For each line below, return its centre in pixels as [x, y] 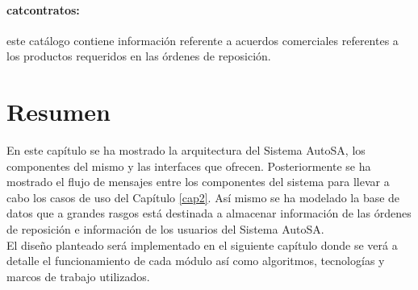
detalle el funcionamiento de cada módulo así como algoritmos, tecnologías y [196, 261]
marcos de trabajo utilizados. [78, 276]
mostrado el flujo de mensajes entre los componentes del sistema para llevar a [198, 182]
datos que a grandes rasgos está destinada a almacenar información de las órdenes [209, 213]
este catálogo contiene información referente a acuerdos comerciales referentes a [203, 40]
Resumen [59, 112]
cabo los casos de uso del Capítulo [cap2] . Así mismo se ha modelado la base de [203, 197]
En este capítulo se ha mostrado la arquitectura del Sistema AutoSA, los [186, 150]
